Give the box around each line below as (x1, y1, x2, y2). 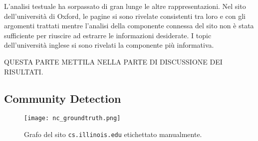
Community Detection (4, 90, 121, 106)
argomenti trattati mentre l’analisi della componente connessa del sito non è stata (4, 20, 254, 31)
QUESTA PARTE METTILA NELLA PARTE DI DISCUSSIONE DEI (4, 56, 223, 67)
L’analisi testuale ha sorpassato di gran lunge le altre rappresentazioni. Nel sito (4, 1, 246, 11)
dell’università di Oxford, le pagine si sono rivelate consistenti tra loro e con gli (4, 10, 246, 21)
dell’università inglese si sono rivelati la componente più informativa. (4, 40, 214, 50)
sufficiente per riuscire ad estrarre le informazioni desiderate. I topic (4, 30, 212, 40)
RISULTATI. (4, 66, 43, 76)
